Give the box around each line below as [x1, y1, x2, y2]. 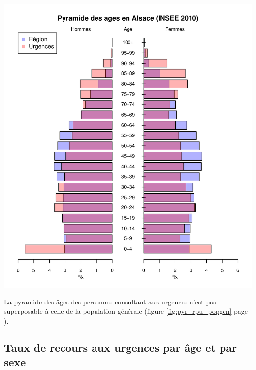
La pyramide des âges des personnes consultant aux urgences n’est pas [4, 296, 216, 306]
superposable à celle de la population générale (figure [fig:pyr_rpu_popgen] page [4, 306, 248, 316]
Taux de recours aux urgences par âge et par [4, 339, 237, 355]
